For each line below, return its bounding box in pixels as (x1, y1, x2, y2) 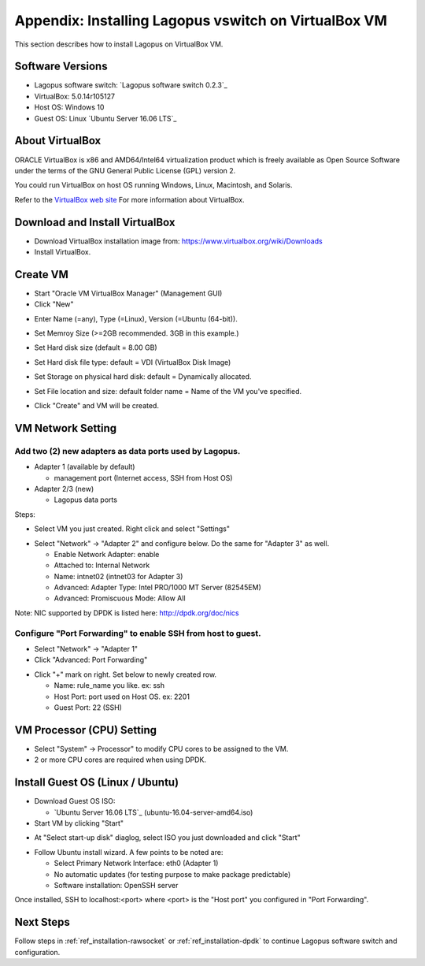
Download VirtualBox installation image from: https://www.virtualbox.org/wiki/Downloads (34, 236, 323, 246)
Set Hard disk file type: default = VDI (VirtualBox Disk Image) (34, 357, 231, 366)
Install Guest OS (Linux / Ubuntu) (14, 776, 179, 790)
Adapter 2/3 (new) (34, 484, 94, 493)
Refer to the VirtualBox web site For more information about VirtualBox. (14, 195, 245, 204)
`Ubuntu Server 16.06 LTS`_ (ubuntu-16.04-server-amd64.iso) (54, 808, 253, 817)
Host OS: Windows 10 (34, 102, 105, 112)
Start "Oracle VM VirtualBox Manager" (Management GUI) (34, 288, 223, 298)
